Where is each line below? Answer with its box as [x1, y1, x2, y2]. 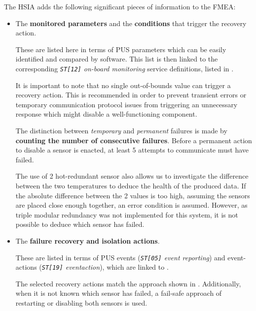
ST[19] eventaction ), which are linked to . [41, 262, 169, 272]
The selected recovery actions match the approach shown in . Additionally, [15, 278, 241, 288]
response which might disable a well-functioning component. [15, 109, 197, 119]
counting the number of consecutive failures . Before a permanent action [15, 135, 252, 145]
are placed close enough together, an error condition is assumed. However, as [15, 200, 248, 210]
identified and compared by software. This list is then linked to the [15, 54, 218, 64]
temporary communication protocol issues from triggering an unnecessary [15, 99, 238, 109]
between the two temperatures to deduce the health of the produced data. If [15, 180, 246, 190]
